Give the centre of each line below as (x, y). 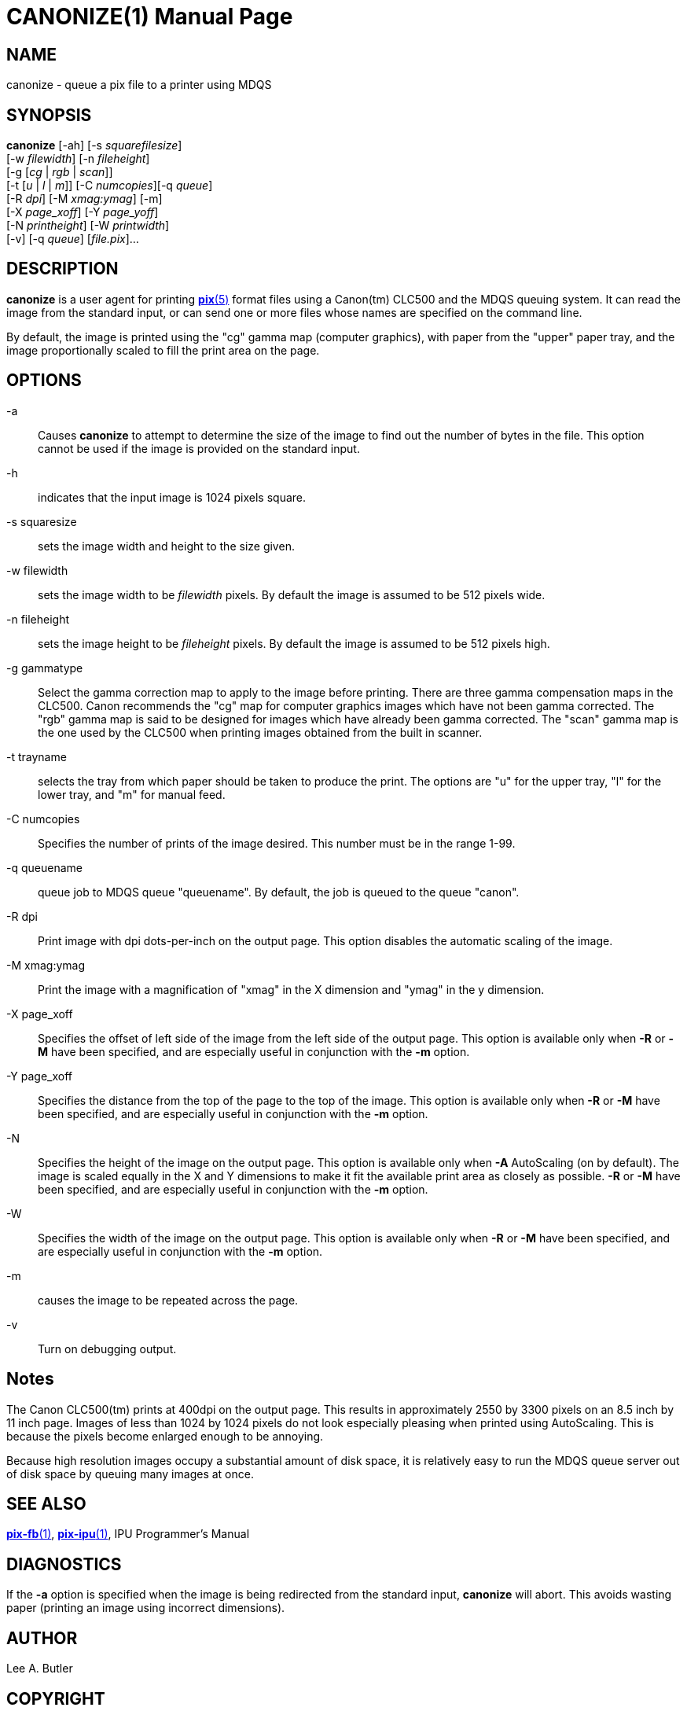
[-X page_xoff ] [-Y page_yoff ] (83, 212)
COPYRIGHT (56, 1698)
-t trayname (37, 756)
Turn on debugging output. (107, 1349)
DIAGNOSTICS (64, 1564)
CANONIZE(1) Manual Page (150, 17)
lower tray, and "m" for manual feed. (132, 794)
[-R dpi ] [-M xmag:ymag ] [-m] (84, 199)
